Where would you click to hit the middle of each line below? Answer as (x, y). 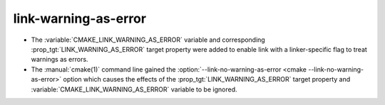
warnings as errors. (60, 60)
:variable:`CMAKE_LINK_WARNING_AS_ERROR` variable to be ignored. (134, 89)
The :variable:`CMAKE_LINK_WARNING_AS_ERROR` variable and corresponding (148, 40)
